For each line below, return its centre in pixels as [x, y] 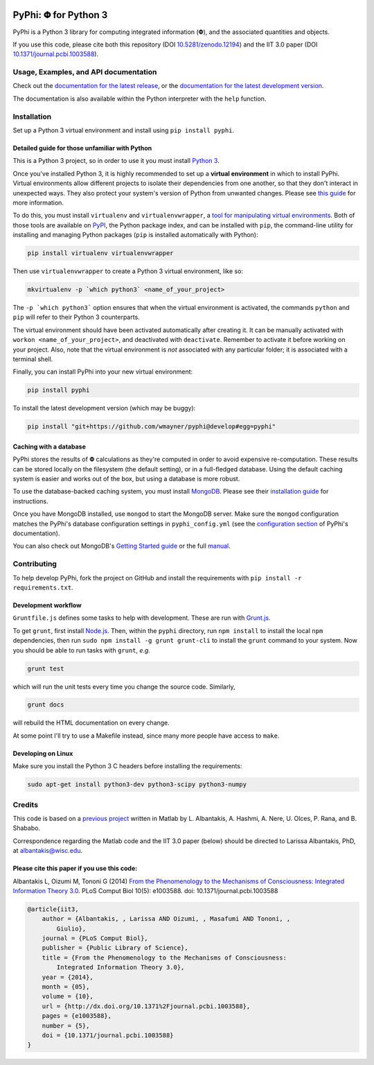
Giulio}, [71, 928]
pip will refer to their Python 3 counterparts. [76, 317]
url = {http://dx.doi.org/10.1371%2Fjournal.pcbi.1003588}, [146, 1006]
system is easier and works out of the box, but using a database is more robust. [126, 479]
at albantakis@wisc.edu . [48, 851]
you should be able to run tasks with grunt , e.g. [81, 650]
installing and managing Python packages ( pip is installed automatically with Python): [135, 235]
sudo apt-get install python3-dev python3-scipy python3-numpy [137, 785]
